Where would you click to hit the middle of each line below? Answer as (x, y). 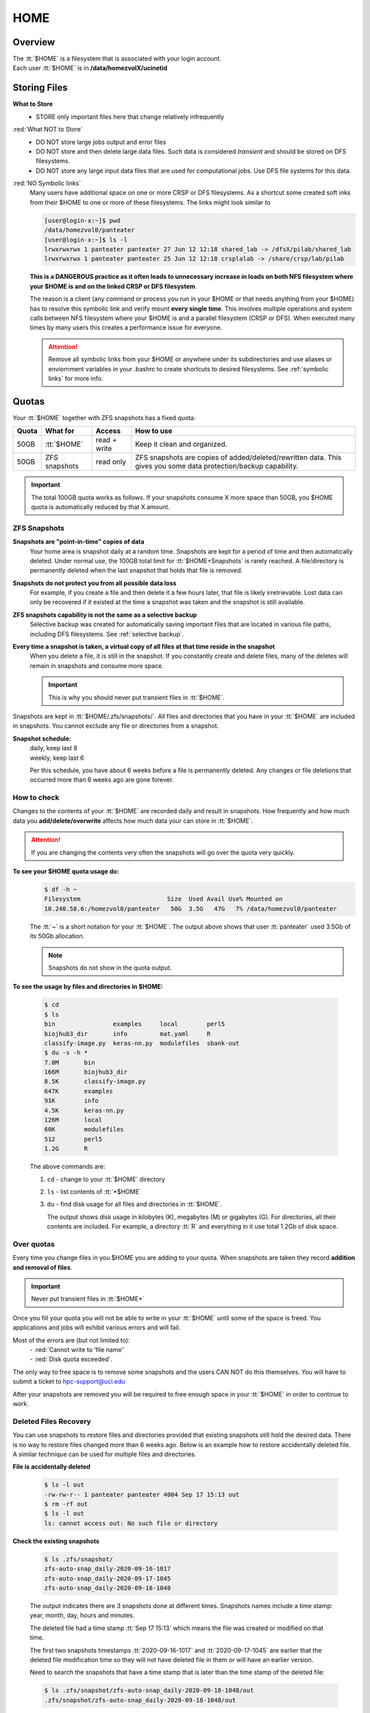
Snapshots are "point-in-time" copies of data (78, 542)
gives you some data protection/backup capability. (217, 466)
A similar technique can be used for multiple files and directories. (104, 1454)
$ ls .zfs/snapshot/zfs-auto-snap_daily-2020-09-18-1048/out (149, 1690)
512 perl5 (73, 1139)
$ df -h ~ (61, 890)
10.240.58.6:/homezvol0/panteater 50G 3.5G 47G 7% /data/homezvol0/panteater (190, 909)
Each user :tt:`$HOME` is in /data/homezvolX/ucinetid (90, 68)
